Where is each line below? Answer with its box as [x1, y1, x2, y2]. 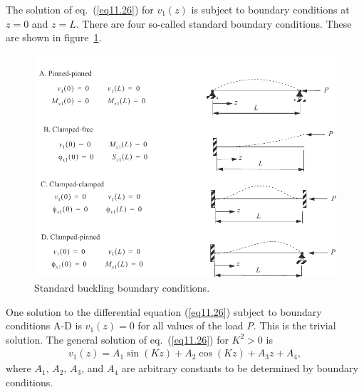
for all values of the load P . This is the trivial [137, 318, 336, 333]
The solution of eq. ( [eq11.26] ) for [6, 2, 154, 16]
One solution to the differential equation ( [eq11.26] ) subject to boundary [6, 304, 322, 319]
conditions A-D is [6, 318, 82, 333]
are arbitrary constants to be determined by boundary [121, 361, 358, 376]
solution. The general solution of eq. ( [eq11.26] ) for [6, 332, 229, 346]
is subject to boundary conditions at [191, 2, 350, 16]
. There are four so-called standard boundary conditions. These [76, 16, 352, 31]
